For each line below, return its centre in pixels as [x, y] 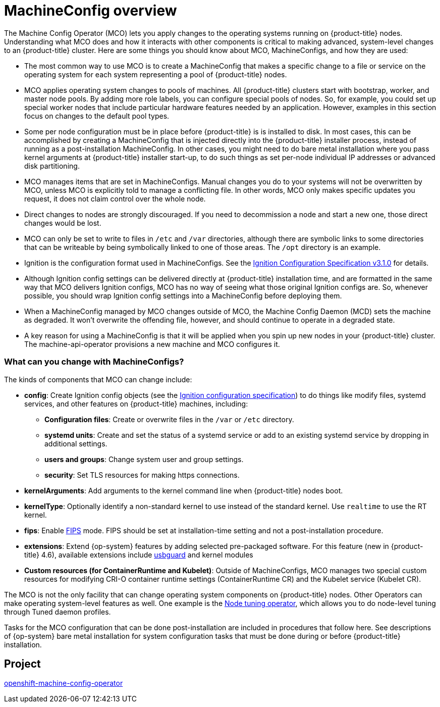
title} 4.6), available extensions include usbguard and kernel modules [139, 554]
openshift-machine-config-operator [64, 683]
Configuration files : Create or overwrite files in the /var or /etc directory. [169, 419]
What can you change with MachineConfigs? [94, 362]
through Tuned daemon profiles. [58, 612]
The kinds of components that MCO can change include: [98, 379]
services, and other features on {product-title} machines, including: [136, 403]
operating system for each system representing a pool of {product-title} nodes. [156, 74]
